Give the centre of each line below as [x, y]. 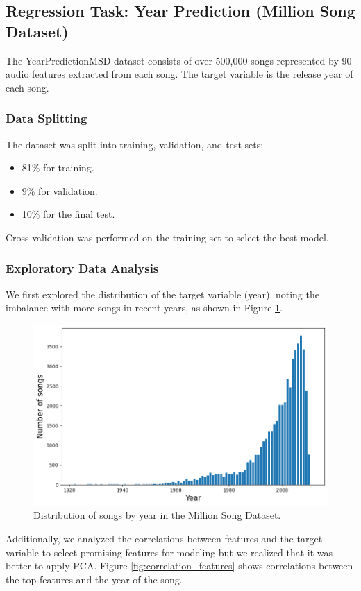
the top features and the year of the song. [94, 579]
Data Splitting [47, 118]
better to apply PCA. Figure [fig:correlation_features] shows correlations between [179, 566]
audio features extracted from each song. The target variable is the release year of [179, 74]
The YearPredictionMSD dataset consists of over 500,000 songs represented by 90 [179, 60]
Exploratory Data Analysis [82, 268]
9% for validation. [60, 190]
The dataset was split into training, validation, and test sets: [135, 144]
